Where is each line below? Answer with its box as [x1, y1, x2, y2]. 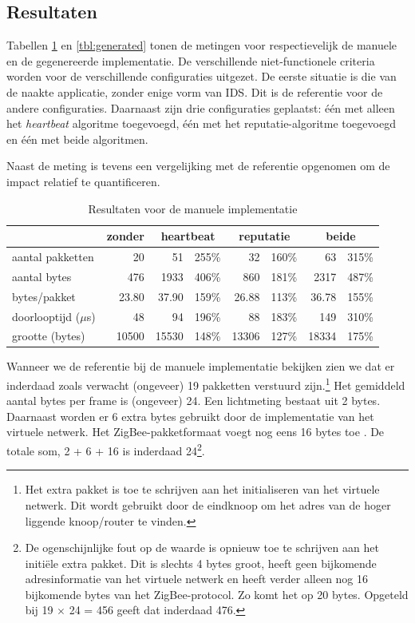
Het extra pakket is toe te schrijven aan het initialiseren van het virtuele [25, 481, 380, 498]
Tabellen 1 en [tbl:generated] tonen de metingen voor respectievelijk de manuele [6, 37, 397, 54]
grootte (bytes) [12, 327, 85, 344]
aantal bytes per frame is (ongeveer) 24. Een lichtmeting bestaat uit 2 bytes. [6, 392, 381, 409]
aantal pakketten [12, 248, 94, 264]
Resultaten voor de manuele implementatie [88, 200, 298, 216]
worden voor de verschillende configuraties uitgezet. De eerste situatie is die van [6, 68, 397, 85]
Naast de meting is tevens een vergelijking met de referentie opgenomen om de [6, 157, 390, 174]
